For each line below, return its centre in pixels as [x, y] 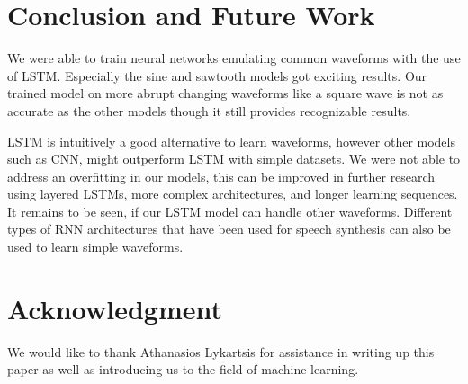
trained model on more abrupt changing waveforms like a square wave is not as [225, 93]
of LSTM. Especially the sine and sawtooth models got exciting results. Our [217, 75]
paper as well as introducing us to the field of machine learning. [183, 369]
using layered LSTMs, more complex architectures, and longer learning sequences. [233, 194]
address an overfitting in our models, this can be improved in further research [221, 176]
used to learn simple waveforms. [95, 247]
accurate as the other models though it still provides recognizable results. [209, 110]
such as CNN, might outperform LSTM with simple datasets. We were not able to [234, 159]
